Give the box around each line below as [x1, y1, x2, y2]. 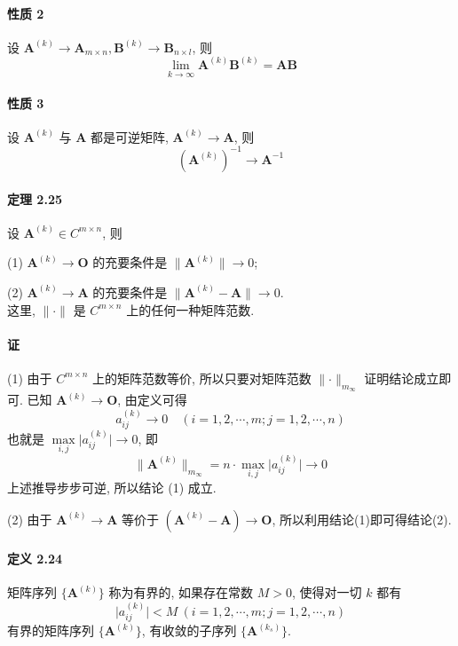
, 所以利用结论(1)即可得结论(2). [272, 509, 452, 528]
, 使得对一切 [292, 583, 362, 602]
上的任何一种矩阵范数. [126, 300, 255, 319]
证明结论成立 [364, 368, 439, 387]
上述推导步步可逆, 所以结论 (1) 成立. [7, 478, 217, 496]
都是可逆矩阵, [91, 127, 169, 146]
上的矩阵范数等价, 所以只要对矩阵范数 [92, 368, 312, 387]
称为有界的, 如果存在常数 [108, 583, 254, 602]
